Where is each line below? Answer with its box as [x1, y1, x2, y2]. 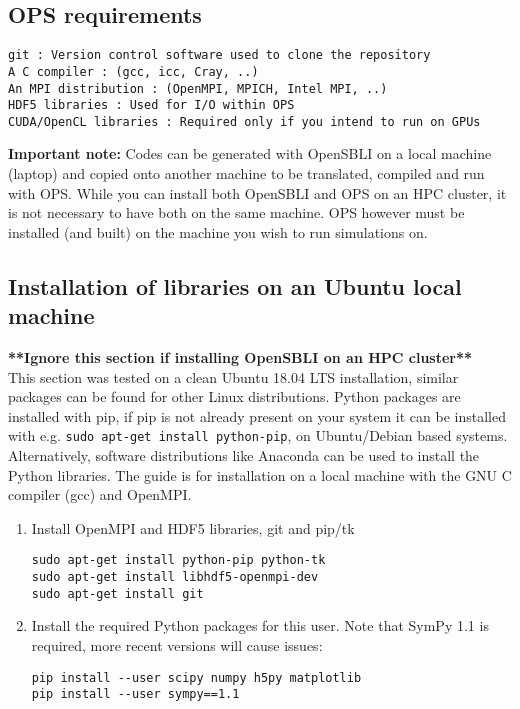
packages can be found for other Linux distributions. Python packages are [8, 386, 461, 407]
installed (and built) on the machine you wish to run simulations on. [8, 221, 428, 242]
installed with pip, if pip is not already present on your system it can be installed [8, 405, 506, 426]
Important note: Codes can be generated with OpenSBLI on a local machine [8, 143, 492, 164]
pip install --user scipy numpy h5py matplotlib [31, 670, 362, 685]
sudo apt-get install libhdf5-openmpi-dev [31, 570, 319, 585]
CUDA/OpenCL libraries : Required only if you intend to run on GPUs [8, 114, 481, 129]
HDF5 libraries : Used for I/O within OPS [8, 98, 295, 113]
